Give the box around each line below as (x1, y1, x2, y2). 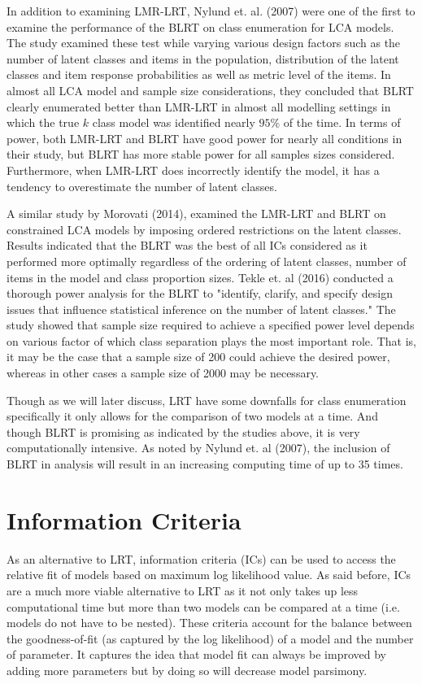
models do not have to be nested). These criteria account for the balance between (7, 614, 412, 631)
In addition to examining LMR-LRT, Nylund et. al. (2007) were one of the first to (7, 2, 415, 19)
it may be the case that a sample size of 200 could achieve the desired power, (7, 348, 390, 365)
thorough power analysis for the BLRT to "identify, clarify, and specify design (7, 285, 393, 302)
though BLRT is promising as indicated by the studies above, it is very (7, 423, 360, 440)
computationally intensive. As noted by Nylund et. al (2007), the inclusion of (7, 439, 390, 456)
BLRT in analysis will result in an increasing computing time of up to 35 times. (7, 455, 403, 473)
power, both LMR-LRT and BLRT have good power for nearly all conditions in (7, 129, 402, 146)
